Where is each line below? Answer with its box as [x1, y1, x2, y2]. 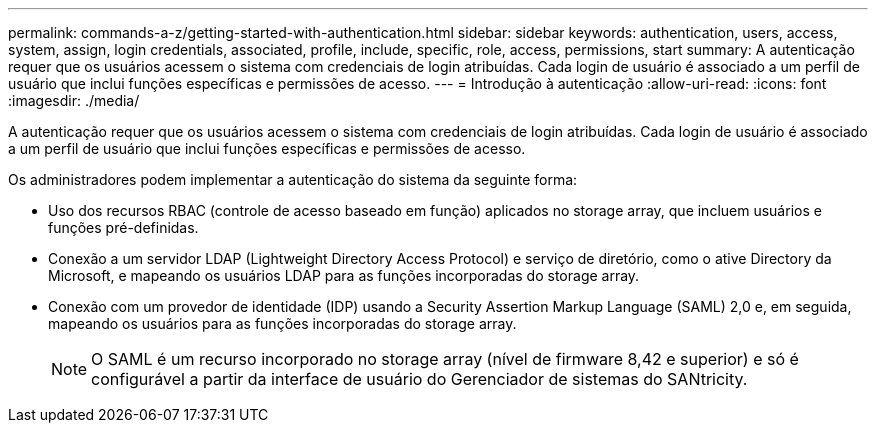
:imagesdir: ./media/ [8, 92, 140, 109]
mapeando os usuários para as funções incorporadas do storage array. [48, 315, 517, 332]
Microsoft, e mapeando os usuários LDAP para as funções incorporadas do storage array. [48, 267, 640, 284]
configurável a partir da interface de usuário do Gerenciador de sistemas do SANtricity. [91, 369, 748, 389]
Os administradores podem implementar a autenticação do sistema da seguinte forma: [8, 171, 578, 188]
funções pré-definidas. [48, 219, 199, 236]
